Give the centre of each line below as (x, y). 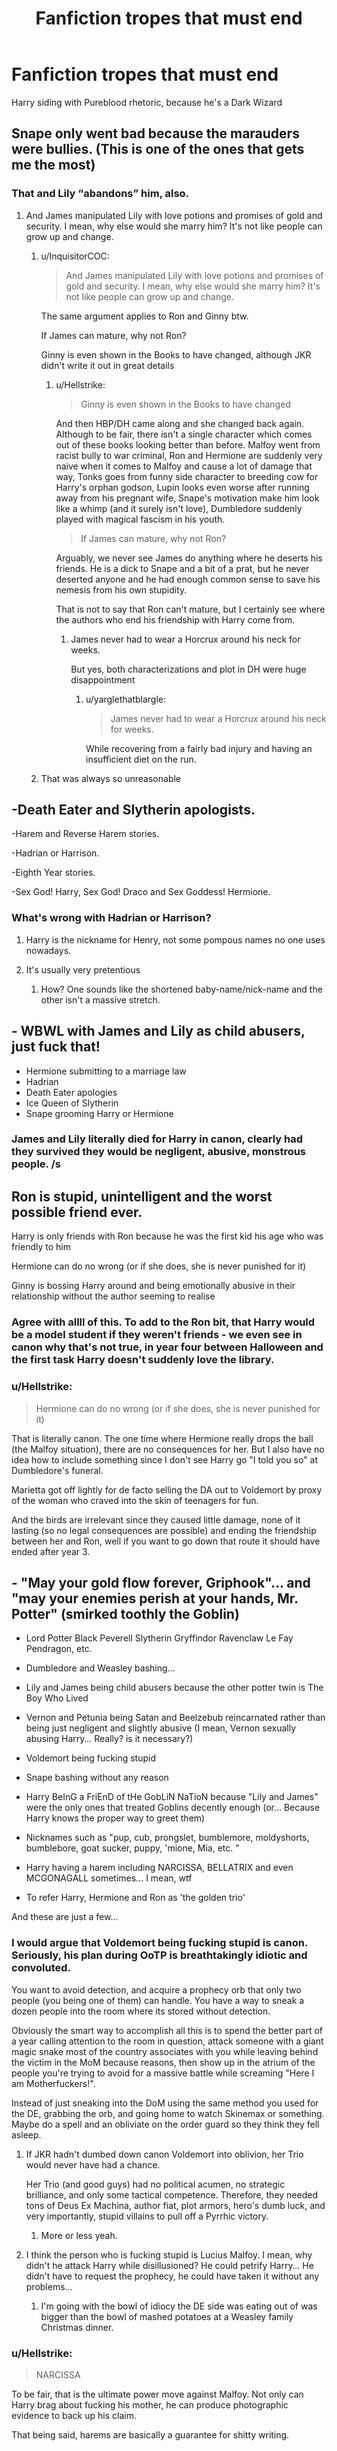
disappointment (103, 679)
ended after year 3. (51, 1551)
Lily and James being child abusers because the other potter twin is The (174, 1688)
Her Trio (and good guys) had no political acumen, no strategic (155, 2184)
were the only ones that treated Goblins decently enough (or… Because (173, 1808)
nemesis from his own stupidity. (121, 589)
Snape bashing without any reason (97, 1778)
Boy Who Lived (57, 1698)
